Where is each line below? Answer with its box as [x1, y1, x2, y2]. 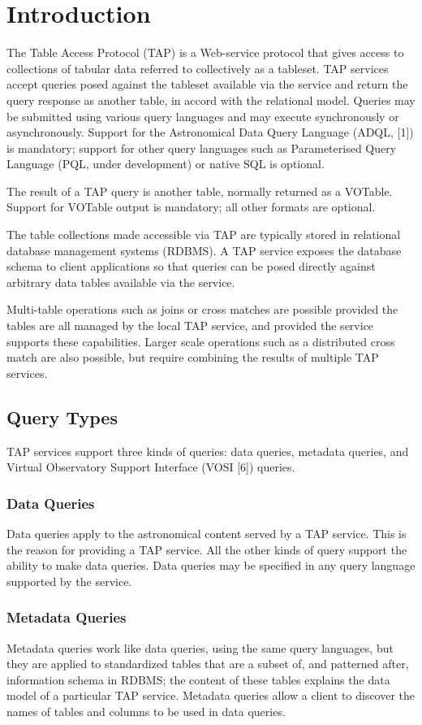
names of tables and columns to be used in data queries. [6, 702, 286, 719]
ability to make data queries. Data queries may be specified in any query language [6, 557, 416, 574]
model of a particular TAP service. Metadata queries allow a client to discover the [6, 687, 416, 704]
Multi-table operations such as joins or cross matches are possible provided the [6, 301, 398, 318]
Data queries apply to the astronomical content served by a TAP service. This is [6, 525, 407, 542]
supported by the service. [6, 572, 132, 589]
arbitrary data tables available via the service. [6, 273, 235, 290]
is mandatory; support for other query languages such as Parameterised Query [6, 139, 397, 156]
